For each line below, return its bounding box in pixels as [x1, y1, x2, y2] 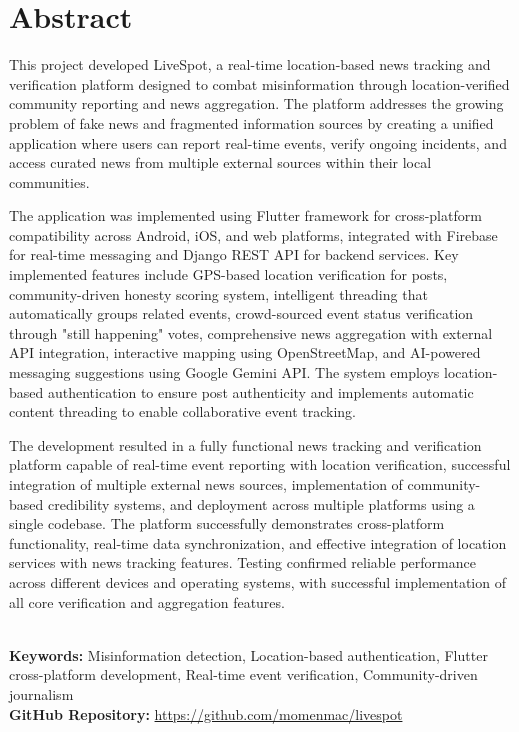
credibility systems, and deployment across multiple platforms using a [47, 493, 475, 514]
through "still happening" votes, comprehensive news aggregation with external [9, 322, 493, 343]
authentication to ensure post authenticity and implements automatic [47, 381, 474, 402]
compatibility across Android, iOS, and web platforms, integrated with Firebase [9, 224, 498, 245]
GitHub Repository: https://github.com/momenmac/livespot [9, 703, 403, 724]
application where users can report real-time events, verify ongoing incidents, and [9, 132, 507, 153]
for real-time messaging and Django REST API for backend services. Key [9, 244, 459, 265]
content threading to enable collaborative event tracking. [9, 401, 357, 422]
